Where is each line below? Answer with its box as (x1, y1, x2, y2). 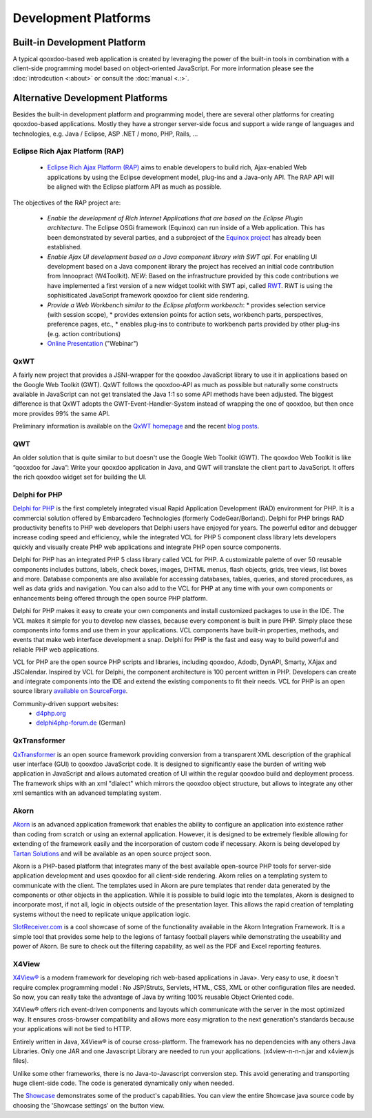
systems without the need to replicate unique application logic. (12, 910, 191, 918)
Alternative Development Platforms (12, 92, 168, 103)
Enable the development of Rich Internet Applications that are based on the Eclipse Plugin (47, 214, 303, 222)
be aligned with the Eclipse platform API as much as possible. (47, 183, 222, 191)
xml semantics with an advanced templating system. (12, 789, 162, 797)
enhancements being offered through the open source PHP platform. (12, 594, 208, 602)
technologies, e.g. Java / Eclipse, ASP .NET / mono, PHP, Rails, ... (12, 130, 198, 138)
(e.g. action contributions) (47, 329, 121, 338)
